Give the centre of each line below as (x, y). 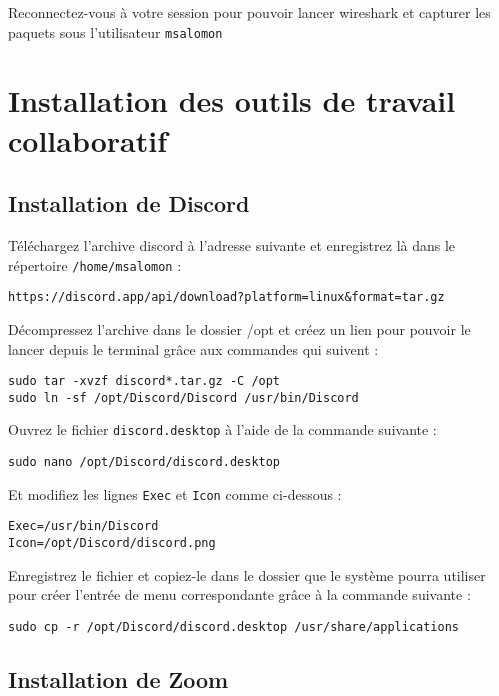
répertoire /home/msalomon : (95, 264)
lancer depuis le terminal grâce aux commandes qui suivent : (193, 348)
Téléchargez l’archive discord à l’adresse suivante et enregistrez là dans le (232, 245)
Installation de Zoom (118, 678)
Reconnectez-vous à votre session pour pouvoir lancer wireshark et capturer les (249, 12)
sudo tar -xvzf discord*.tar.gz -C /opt (144, 381)
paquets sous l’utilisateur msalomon (115, 31)
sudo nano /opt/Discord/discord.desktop (144, 462)
